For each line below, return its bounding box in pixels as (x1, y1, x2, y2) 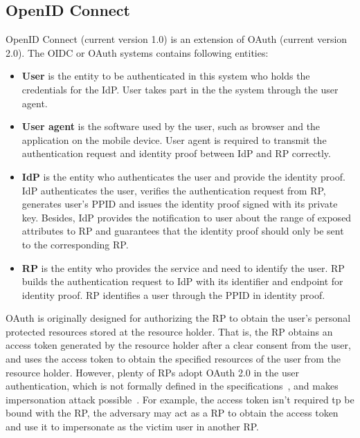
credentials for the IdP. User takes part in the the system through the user (21, 82, 339, 96)
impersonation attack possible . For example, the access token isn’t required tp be (6, 392, 354, 406)
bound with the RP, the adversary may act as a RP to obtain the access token (6, 405, 339, 420)
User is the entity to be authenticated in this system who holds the (21, 69, 310, 83)
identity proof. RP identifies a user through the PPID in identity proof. (21, 287, 325, 302)
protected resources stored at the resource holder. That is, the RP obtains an (6, 324, 333, 338)
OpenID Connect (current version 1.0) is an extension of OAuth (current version (6, 32, 348, 46)
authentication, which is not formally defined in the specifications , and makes (6, 378, 339, 393)
